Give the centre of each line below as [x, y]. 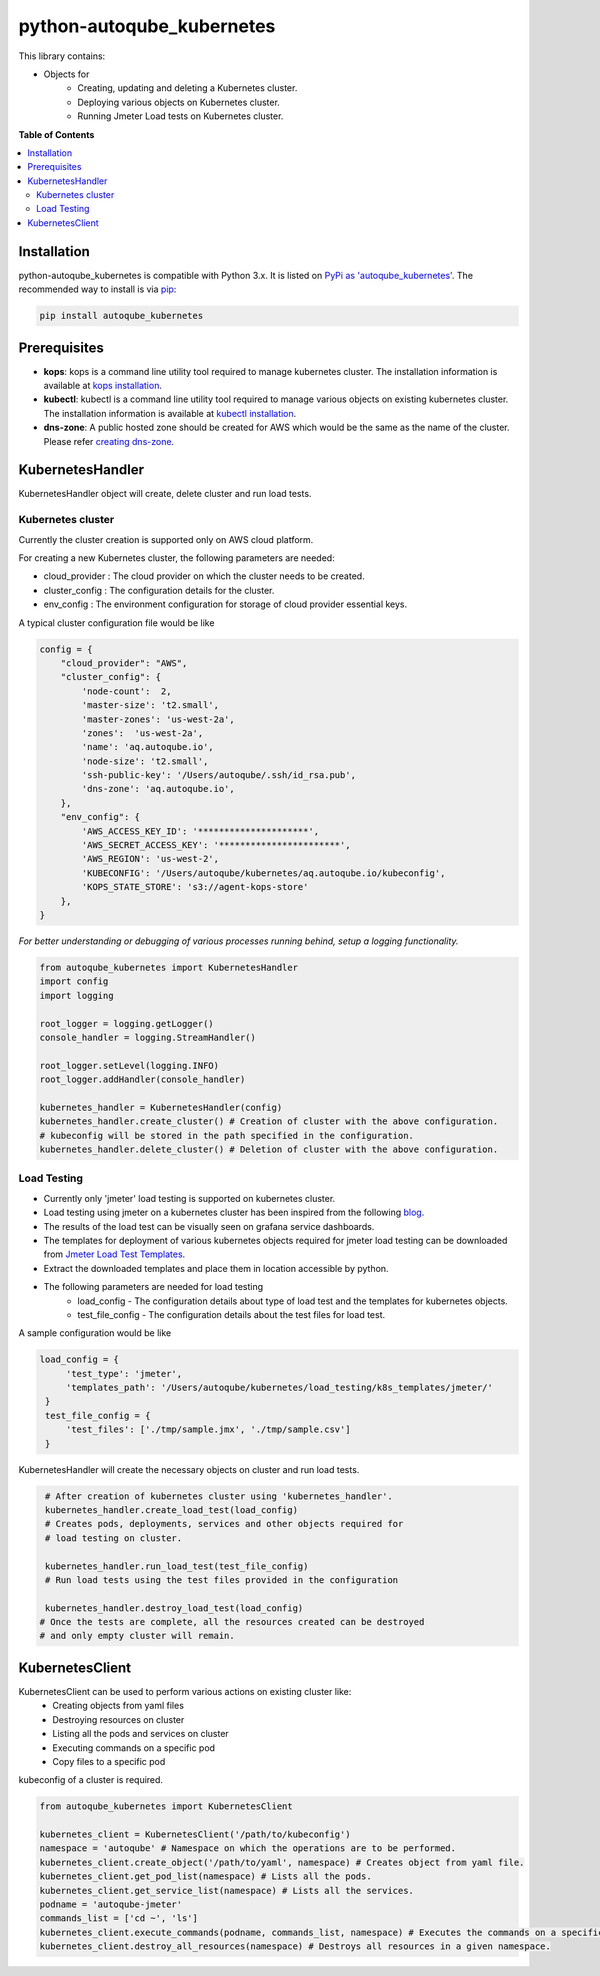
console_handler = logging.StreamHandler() [148, 1037]
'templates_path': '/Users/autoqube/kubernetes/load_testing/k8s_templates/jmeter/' [279, 1388]
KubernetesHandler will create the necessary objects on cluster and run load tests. [189, 1469]
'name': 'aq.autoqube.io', [147, 747]
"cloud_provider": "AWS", [124, 663]
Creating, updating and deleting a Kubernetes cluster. [187, 88]
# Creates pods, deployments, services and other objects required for [224, 1524]
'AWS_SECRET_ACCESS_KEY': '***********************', [216, 845]
